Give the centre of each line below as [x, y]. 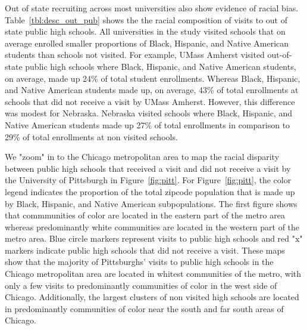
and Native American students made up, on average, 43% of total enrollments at [152, 90]
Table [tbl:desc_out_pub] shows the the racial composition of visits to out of [146, 19]
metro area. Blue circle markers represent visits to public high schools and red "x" [154, 238]
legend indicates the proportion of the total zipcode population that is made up [150, 191]
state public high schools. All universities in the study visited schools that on [145, 31]
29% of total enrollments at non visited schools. [91, 136]
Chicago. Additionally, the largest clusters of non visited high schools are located [152, 297]
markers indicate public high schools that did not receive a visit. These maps [145, 250]
